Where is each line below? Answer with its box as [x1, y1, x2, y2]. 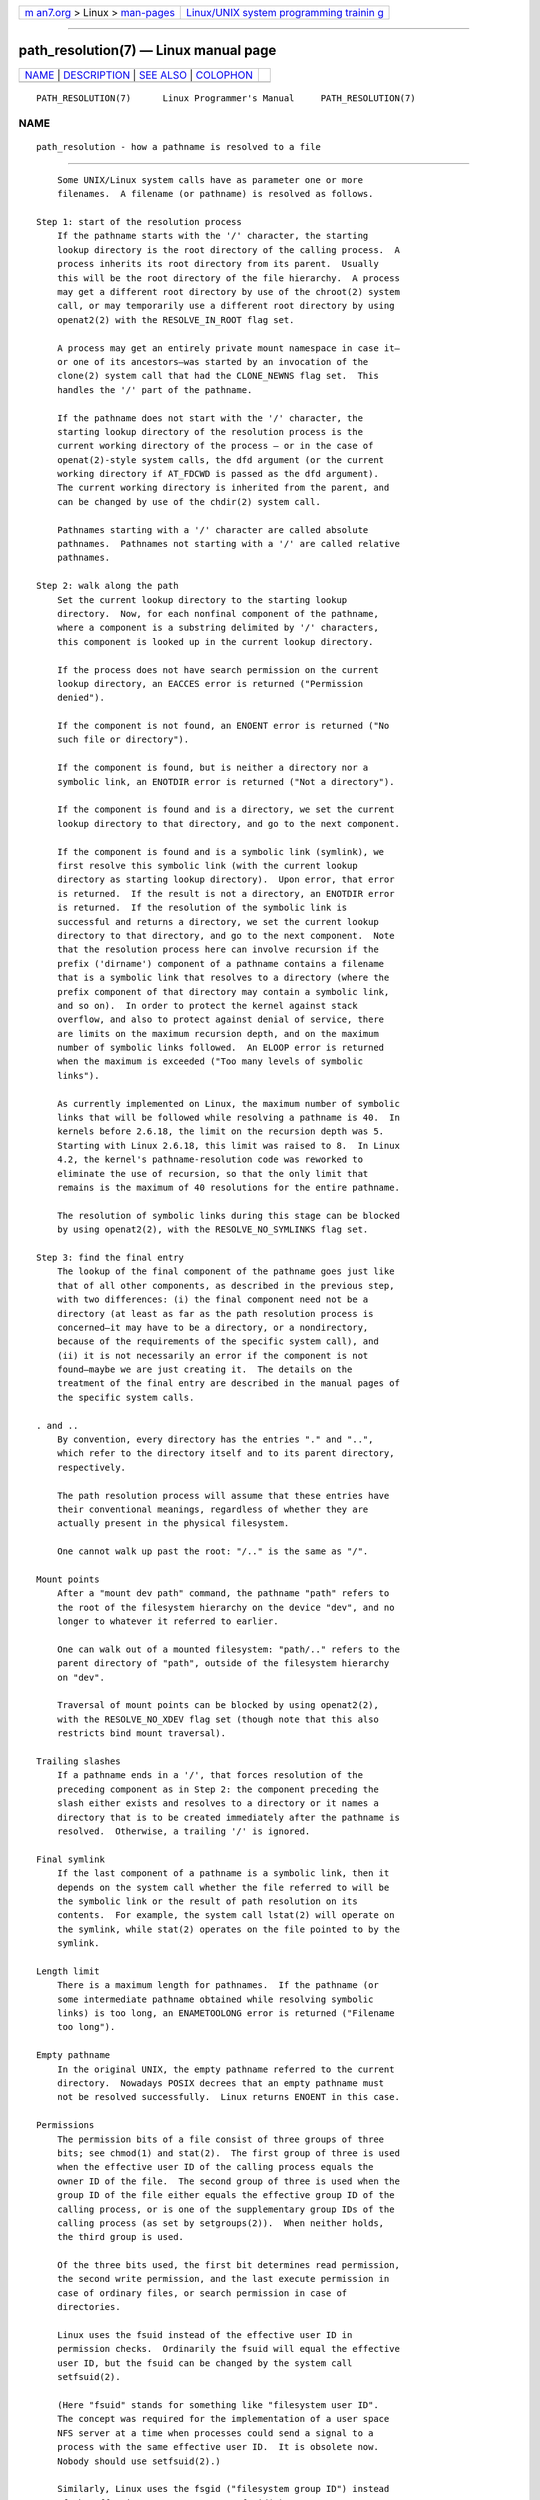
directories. [56, 2301, 121, 2313]
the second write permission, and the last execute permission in [56, 2273, 390, 2285]
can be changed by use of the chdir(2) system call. [56, 496, 322, 507]
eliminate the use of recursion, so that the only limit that [56, 1168, 369, 1179]
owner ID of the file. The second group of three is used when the [56, 2175, 400, 2187]
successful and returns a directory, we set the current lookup [56, 916, 379, 927]
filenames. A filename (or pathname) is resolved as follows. [56, 188, 374, 200]
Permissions [36, 2120, 95, 2131]
